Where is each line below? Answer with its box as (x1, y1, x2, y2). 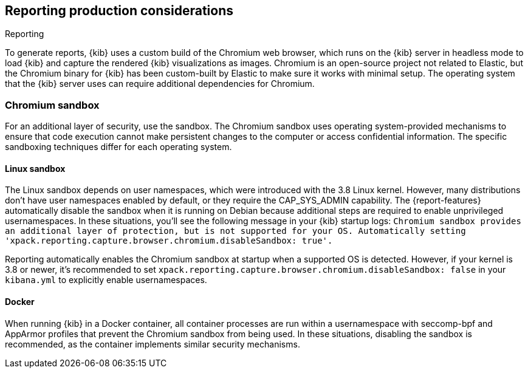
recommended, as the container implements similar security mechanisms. (5, 338, 300, 349)
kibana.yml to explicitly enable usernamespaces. (5, 275, 207, 286)
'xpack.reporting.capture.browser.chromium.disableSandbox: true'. (5, 236, 333, 246)
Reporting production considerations (5, 3, 234, 18)
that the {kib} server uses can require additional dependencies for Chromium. (5, 78, 315, 89)
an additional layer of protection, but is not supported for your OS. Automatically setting (5, 226, 466, 236)
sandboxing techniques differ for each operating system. (5, 142, 232, 152)
